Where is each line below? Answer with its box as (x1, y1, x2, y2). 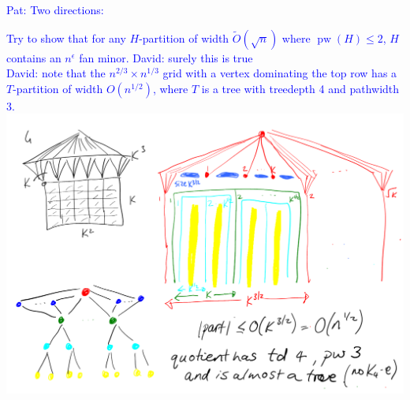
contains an (6, 49, 61, 65)
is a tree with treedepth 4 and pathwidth (201, 80, 400, 96)
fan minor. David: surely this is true (79, 49, 253, 65)
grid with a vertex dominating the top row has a (162, 65, 397, 81)
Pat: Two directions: (6, 2, 104, 17)
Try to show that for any (6, 29, 126, 46)
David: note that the (6, 65, 106, 81)
